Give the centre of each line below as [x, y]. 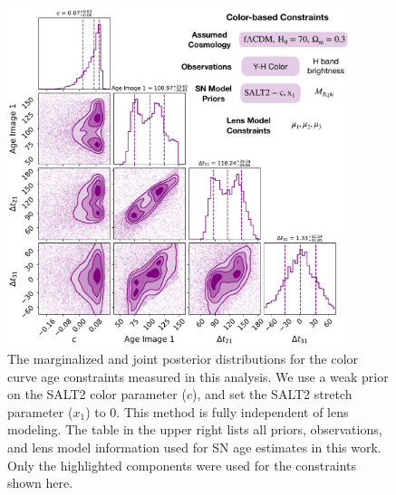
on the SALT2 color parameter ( [97, 394]
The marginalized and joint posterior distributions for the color [183, 359]
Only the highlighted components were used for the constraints [182, 465]
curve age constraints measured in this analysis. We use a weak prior [198, 376]
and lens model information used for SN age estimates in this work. [194, 447]
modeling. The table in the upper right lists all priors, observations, [195, 429]
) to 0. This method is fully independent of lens [217, 411]
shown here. [40, 483]
